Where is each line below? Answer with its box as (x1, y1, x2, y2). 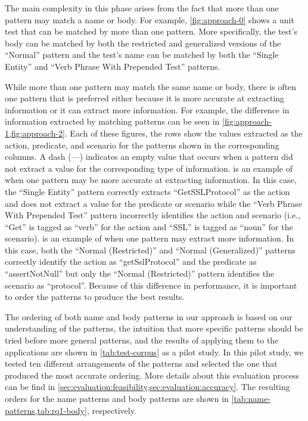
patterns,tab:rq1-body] (5, 404, 87, 416)
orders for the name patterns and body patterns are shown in (5, 392, 229, 404)
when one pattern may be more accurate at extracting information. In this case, (5, 174, 297, 186)
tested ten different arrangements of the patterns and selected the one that (5, 357, 278, 370)
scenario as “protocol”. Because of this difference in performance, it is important (5, 278, 297, 291)
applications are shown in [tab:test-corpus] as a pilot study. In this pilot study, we (5, 345, 304, 358)
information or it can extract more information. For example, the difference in (5, 103, 290, 116)
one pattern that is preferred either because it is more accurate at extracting (5, 92, 285, 104)
